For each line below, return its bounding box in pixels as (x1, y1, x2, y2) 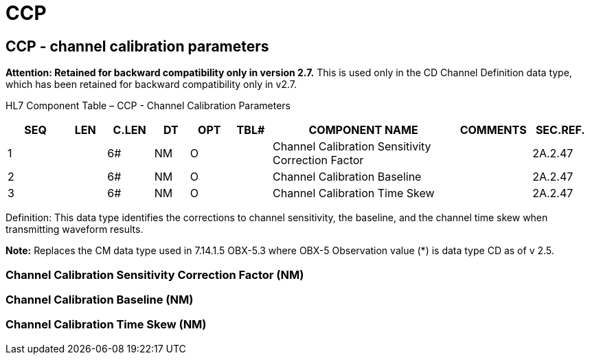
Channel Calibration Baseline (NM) (5, 292, 194, 306)
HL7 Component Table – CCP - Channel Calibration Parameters (5, 100, 291, 112)
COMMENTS (459, 123, 527, 137)
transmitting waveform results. (5, 223, 144, 236)
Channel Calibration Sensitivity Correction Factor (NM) (5, 267, 304, 282)
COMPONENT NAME (308, 123, 418, 137)
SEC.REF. (535, 123, 585, 137)
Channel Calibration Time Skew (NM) (5, 317, 207, 332)
